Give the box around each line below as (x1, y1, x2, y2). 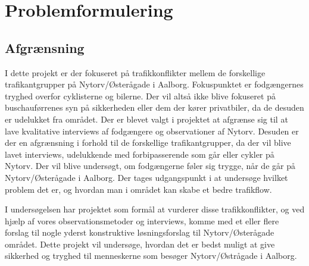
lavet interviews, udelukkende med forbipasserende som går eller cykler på (5, 148, 274, 160)
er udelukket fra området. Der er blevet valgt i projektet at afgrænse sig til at (5, 112, 288, 125)
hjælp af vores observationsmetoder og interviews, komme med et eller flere (5, 214, 279, 227)
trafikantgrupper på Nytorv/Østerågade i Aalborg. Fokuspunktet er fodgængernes (5, 78, 304, 90)
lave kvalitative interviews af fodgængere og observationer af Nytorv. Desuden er (5, 124, 299, 137)
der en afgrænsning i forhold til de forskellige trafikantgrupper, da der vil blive (5, 136, 291, 149)
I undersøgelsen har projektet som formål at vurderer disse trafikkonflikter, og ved (5, 203, 305, 215)
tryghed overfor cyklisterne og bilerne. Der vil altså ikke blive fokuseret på (5, 89, 276, 102)
